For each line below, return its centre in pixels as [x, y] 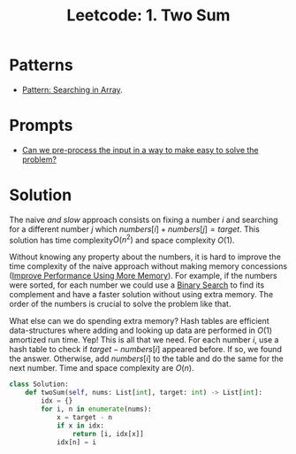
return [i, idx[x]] [108, 434]
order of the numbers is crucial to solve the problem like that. [120, 304]
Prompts [41, 126]
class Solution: [39, 385]
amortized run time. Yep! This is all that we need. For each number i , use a [144, 340]
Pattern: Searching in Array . [72, 89]
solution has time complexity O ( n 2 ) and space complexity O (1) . [122, 239]
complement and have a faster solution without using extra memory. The [141, 295]
